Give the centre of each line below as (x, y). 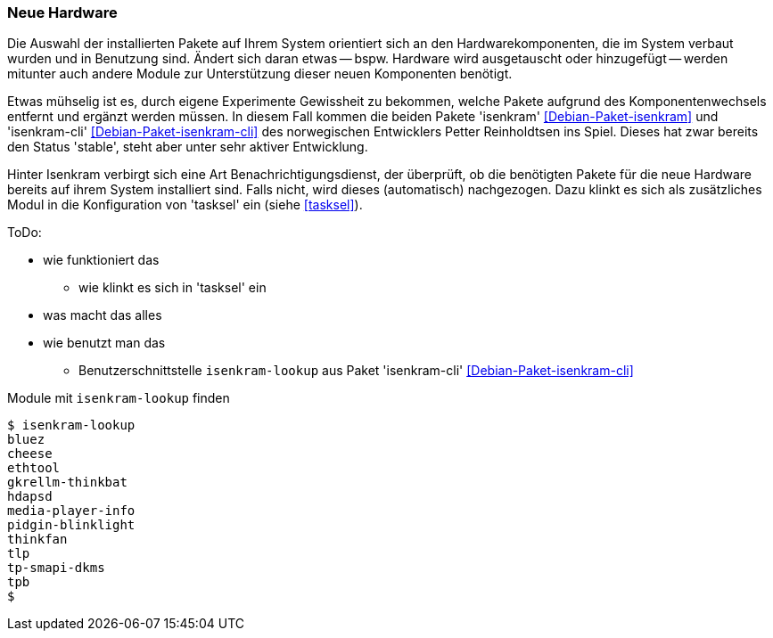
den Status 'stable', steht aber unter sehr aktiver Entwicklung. (188, 147)
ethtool (34, 468)
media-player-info (71, 511)
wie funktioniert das (101, 260)
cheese (30, 454)
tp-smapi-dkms (56, 568)
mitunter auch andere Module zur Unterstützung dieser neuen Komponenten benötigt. (260, 74)
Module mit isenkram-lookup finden (119, 398)
